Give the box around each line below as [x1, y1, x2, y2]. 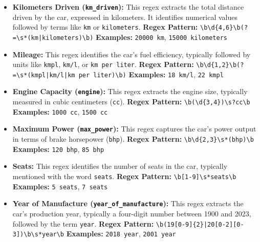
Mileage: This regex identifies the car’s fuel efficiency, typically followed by [12, 49, 251, 59]
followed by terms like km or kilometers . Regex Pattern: [12, 21, 198, 32]
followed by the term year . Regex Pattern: [12, 218, 154, 229]
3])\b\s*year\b [12, 231, 64, 238]
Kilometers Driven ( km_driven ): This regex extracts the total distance [12, 2, 244, 12]
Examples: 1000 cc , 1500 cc [12, 106, 108, 117]
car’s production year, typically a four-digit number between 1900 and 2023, [12, 208, 251, 218]
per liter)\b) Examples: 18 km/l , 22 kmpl [78, 69, 224, 79]
